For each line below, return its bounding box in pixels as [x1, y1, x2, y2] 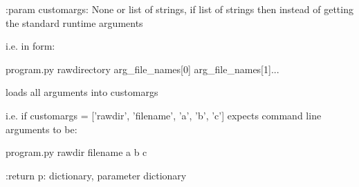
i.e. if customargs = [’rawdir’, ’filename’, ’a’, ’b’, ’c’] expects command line [6, 108, 322, 122]
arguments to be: [6, 121, 77, 136]
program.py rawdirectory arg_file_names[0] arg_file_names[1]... [6, 61, 279, 76]
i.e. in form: [6, 39, 55, 53]
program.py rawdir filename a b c [6, 145, 147, 159]
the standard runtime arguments [6, 15, 143, 30]
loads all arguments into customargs [6, 85, 158, 99]
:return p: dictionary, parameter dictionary [6, 168, 187, 182]
